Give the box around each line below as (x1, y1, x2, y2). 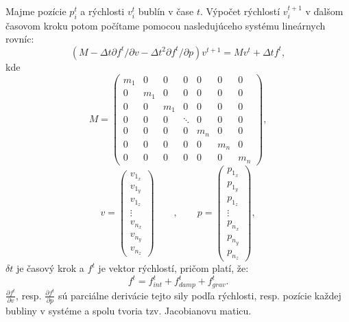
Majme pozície (5, 4, 67, 18)
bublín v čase (138, 4, 194, 18)
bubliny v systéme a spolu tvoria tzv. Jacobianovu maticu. (5, 303, 252, 318)
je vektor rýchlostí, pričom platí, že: (98, 261, 249, 275)
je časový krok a (16, 261, 84, 275)
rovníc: (5, 32, 34, 46)
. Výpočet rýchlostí (200, 4, 280, 18)
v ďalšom (305, 4, 344, 18)
